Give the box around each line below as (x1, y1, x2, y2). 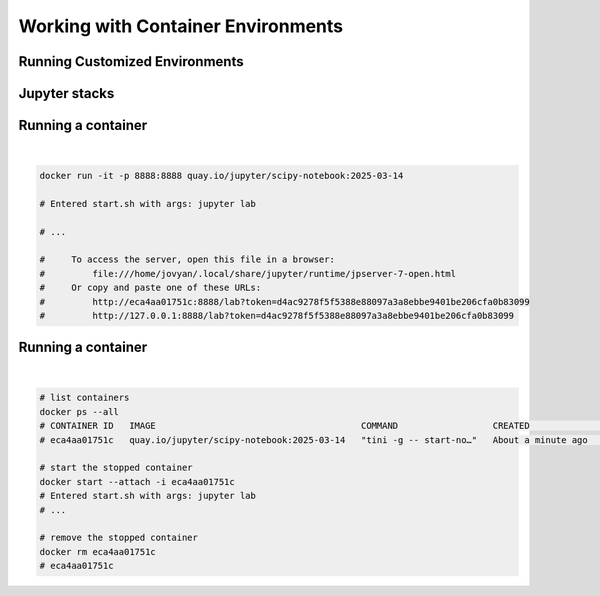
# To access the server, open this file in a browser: (39, 254, 335, 265)
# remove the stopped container (39, 532, 199, 544)
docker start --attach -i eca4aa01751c (39, 476, 235, 487)
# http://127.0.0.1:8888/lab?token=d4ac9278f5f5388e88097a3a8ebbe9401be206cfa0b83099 (39, 310, 515, 321)
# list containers (39, 392, 130, 404)
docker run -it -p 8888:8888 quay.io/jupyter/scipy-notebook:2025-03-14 (39, 170, 404, 182)
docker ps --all (39, 406, 120, 417)
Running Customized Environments (18, 53, 244, 70)
